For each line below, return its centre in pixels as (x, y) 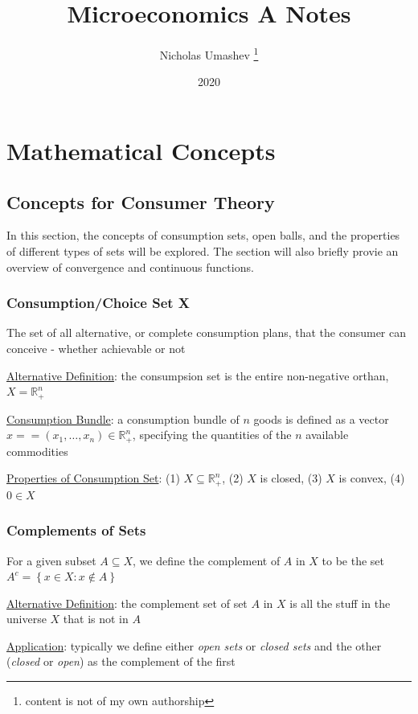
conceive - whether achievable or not (96, 348)
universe (27, 619)
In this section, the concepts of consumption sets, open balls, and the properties (203, 235)
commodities (37, 451)
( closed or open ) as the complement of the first (121, 661)
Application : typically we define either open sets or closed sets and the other (194, 645)
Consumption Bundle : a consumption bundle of (123, 419)
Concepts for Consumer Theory (141, 201)
